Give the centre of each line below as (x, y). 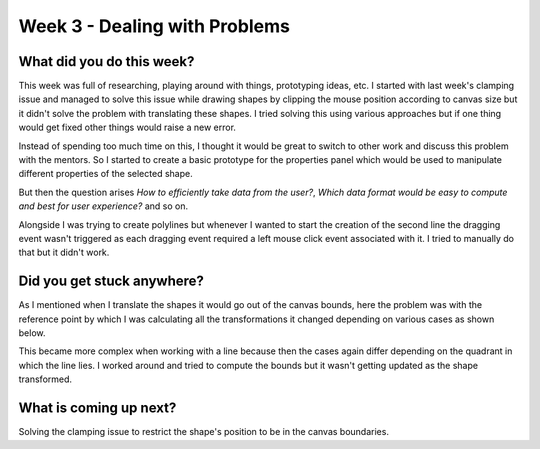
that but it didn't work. (64, 252)
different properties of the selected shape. (106, 174)
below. (32, 333)
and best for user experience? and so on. (103, 206)
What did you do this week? (106, 61)
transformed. (45, 379)
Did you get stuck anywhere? (111, 281)
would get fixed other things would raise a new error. (127, 127)
